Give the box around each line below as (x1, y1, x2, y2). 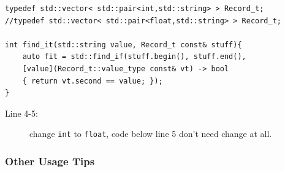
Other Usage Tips (5, 153, 95, 168)
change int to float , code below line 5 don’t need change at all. (29, 127, 272, 140)
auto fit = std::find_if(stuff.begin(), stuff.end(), (22, 52, 246, 61)
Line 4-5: (5, 106, 38, 119)
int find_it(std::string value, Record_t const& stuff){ (5, 40, 242, 49)
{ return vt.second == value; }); (22, 76, 163, 85)
